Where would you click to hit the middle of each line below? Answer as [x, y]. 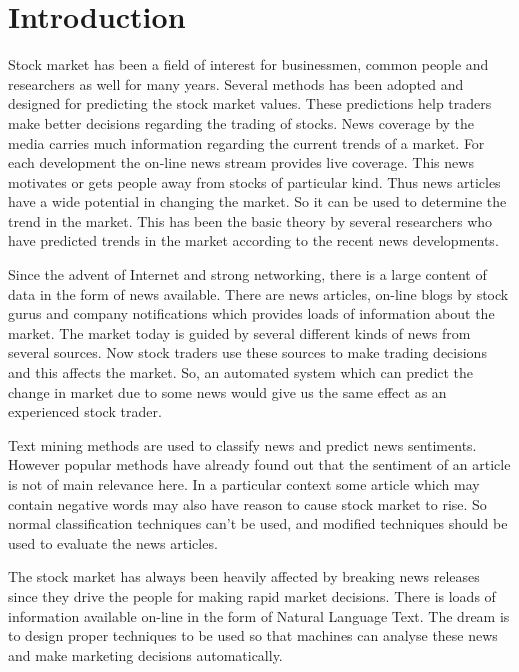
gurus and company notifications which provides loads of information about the [251, 313]
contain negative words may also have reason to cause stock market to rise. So [247, 503]
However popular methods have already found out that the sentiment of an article [259, 464]
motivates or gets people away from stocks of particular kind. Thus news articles [254, 181]
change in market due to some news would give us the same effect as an [227, 391]
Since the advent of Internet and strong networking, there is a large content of [247, 274]
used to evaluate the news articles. [113, 542]
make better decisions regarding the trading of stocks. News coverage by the [241, 122]
